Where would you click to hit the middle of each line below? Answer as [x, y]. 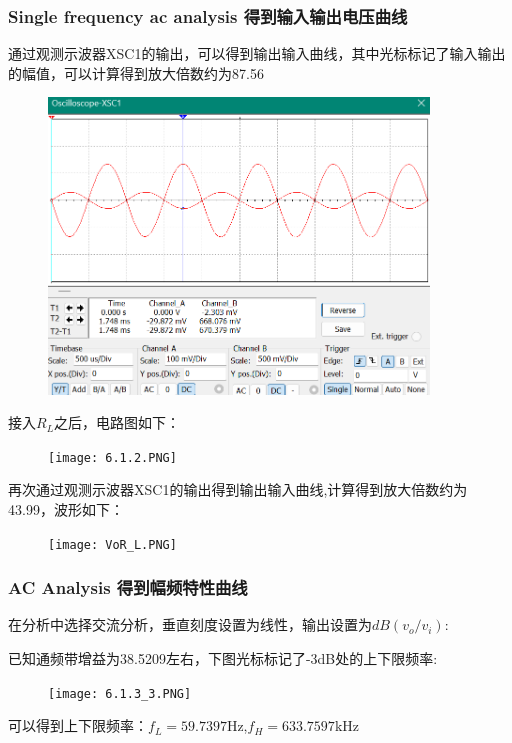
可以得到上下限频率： [78, 725]
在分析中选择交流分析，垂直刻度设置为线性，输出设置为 [190, 624]
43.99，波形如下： [66, 508]
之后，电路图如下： [117, 422]
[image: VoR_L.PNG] [112, 544]
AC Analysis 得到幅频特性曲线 [128, 587]
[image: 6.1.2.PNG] [112, 457]
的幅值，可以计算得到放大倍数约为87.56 [136, 72]
